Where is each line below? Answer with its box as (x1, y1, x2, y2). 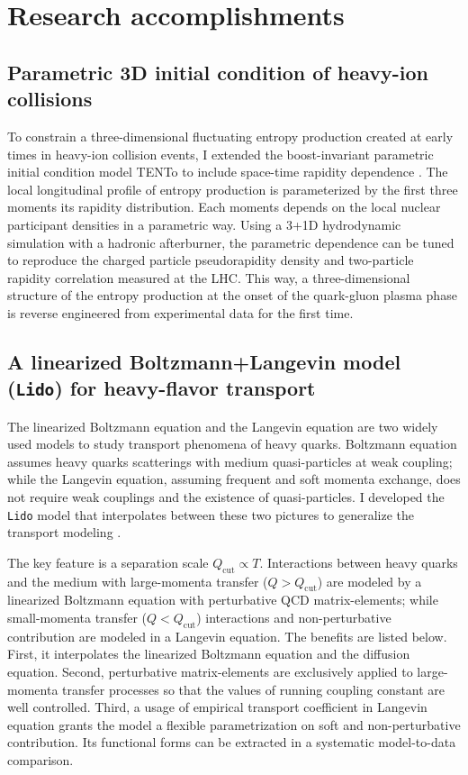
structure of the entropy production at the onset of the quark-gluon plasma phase (7, 286, 457, 305)
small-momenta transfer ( (7, 608, 147, 627)
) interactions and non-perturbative (196, 608, 391, 627)
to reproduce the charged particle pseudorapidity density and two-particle (7, 251, 414, 269)
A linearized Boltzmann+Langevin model (7, 347, 401, 375)
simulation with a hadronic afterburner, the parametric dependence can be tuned (7, 232, 454, 251)
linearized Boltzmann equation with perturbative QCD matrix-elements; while (7, 590, 438, 609)
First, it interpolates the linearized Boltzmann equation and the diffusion (7, 644, 410, 663)
